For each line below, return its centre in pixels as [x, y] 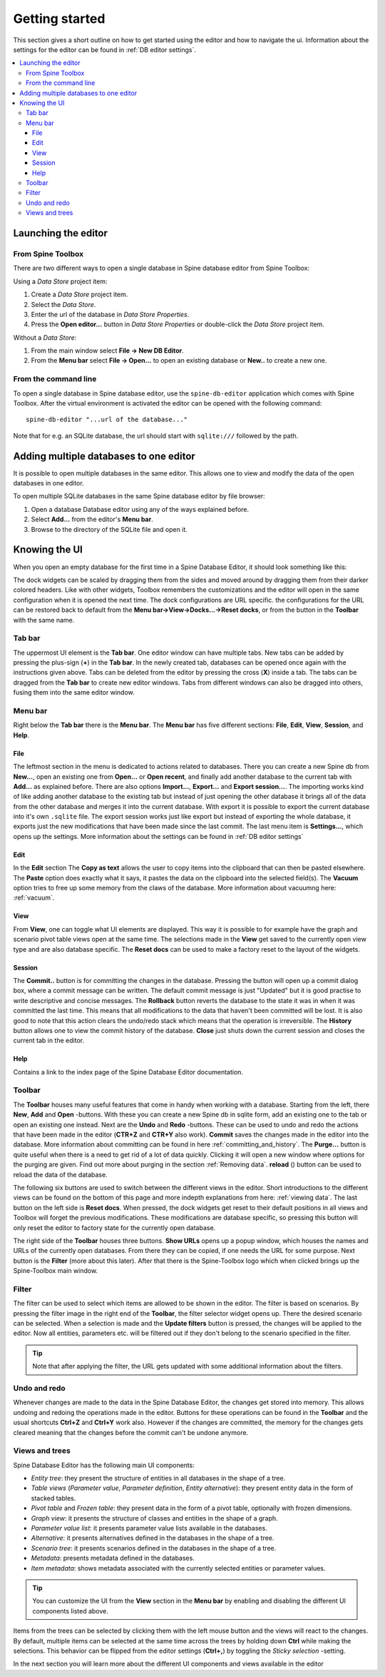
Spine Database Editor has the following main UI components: [104, 1465]
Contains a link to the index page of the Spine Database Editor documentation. [128, 1072]
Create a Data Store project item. [79, 294]
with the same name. [44, 620]
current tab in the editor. [49, 1041]
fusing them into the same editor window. [74, 693]
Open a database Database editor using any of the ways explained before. [140, 509]
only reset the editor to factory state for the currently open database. [114, 1227]
